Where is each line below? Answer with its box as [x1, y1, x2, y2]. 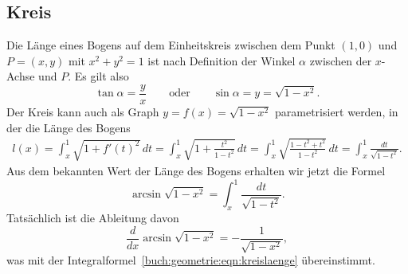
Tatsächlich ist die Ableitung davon [6, 209, 179, 226]
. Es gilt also [68, 68, 129, 84]
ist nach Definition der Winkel [147, 52, 296, 68]
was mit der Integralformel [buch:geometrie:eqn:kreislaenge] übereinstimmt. [6, 252, 375, 268]
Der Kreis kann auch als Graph [6, 104, 159, 120]
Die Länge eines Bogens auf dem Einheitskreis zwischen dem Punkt [6, 37, 335, 53]
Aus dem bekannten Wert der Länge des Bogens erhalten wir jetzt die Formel [6, 162, 386, 179]
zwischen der [309, 52, 372, 68]
